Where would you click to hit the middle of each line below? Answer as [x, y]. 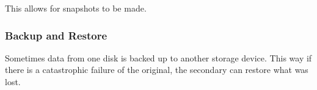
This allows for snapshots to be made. [76, 8]
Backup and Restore [56, 35]
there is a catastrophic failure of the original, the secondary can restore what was [157, 70]
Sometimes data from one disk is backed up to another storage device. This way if [158, 57]
